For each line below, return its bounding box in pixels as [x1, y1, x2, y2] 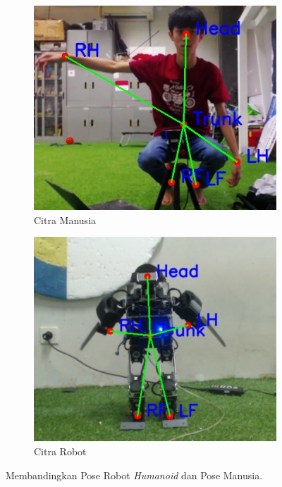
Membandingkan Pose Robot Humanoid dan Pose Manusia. [6, 467, 263, 482]
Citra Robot [34, 444, 87, 458]
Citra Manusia [34, 212, 97, 227]
